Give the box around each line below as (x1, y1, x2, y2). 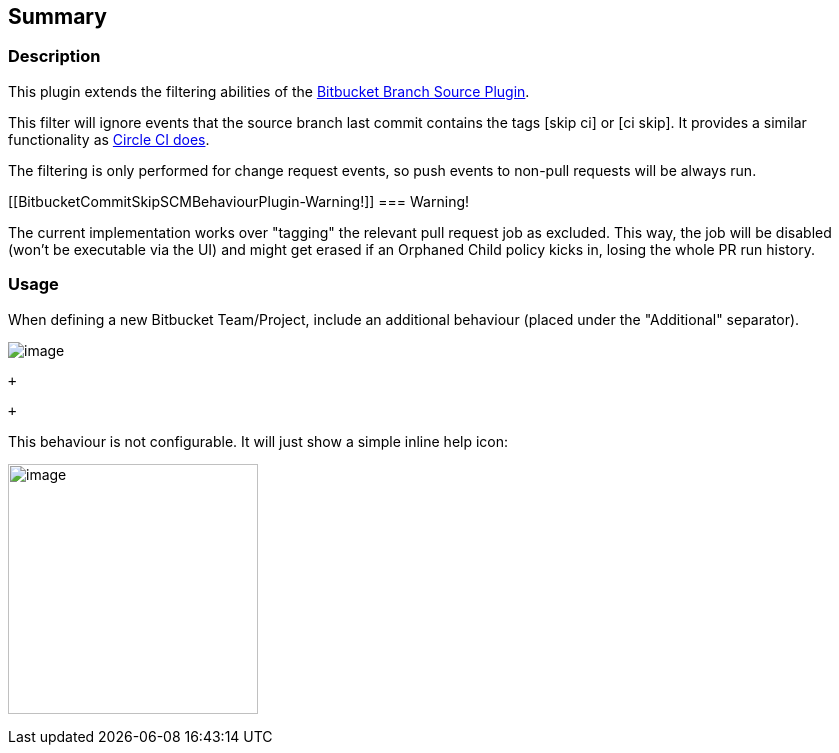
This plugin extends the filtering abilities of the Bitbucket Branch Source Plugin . (8, 82, 530, 100)
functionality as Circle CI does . (8, 130, 210, 148)
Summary (8, 4, 107, 29)
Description (8, 46, 101, 67)
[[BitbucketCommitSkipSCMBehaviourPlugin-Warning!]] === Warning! (8, 192, 470, 210)
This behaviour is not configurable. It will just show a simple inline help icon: (8, 432, 509, 450)
